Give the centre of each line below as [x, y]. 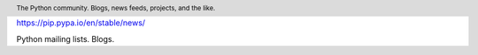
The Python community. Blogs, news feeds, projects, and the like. [116, 8]
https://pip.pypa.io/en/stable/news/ [81, 23]
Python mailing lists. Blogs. [66, 38]
